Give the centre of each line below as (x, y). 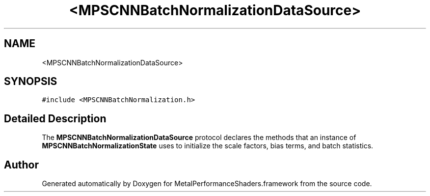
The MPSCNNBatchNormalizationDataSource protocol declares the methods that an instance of (199, 138)
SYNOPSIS (31, 82)
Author (21, 165)
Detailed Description (55, 118)
